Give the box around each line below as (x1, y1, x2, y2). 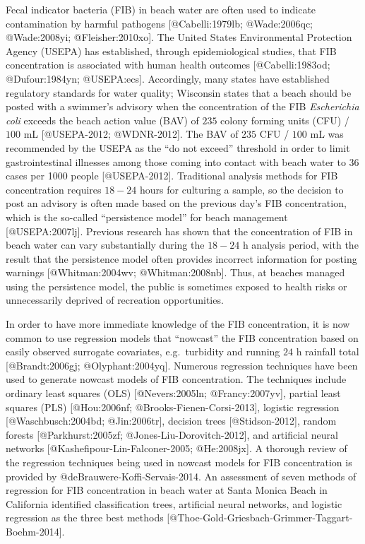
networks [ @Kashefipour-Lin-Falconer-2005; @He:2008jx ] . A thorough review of (6, 441, 347, 456)
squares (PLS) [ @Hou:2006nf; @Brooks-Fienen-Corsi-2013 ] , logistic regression (6, 399, 340, 414)
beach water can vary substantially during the (6, 237, 205, 252)
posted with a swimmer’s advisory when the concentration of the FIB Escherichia (6, 99, 359, 114)
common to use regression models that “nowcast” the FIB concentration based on (6, 330, 359, 345)
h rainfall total (296, 344, 359, 359)
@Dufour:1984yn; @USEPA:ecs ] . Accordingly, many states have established (6, 71, 330, 85)
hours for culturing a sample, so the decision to (139, 182, 344, 196)
